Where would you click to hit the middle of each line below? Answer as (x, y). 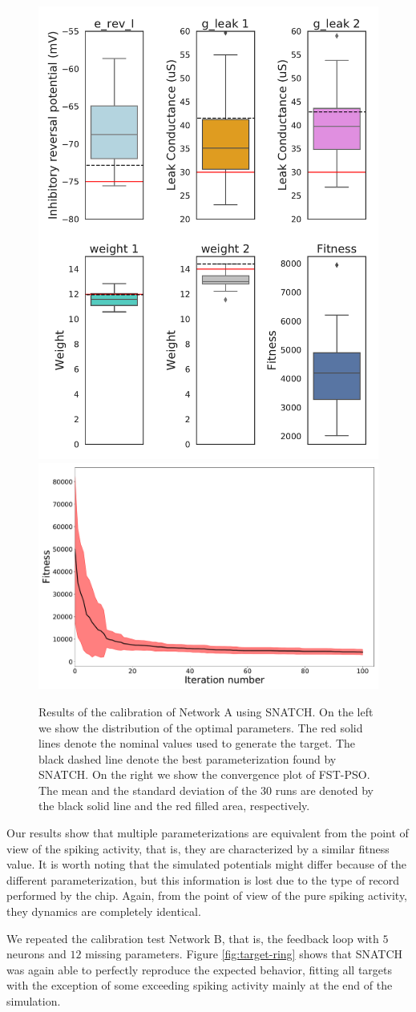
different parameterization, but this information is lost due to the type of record (203, 879)
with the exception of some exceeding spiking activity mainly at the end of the (200, 985)
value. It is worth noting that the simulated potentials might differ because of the (206, 864)
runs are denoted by (324, 790)
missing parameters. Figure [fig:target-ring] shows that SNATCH (244, 954)
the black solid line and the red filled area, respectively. (174, 806)
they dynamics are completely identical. (104, 911)
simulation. (34, 1001)
